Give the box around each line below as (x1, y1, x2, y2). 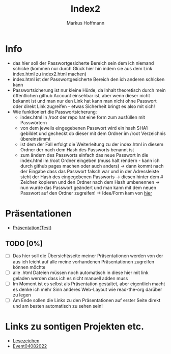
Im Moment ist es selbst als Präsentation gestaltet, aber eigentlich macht (12, 281, 165, 287)
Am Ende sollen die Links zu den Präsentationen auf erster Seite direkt (12, 297, 161, 303)
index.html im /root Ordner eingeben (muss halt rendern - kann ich (20, 157, 160, 164)
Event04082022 (12, 343, 47, 349)
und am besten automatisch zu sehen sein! (12, 303, 103, 309)
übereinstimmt (20, 135, 51, 142)
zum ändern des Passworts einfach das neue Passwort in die (20, 152, 149, 158)
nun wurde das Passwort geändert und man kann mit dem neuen (20, 184, 157, 190)
